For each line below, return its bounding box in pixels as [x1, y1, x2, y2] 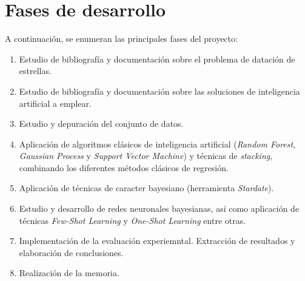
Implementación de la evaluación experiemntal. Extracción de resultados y [19, 234, 295, 247]
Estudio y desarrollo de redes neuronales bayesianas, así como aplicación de [19, 202, 300, 215]
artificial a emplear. [19, 96, 92, 109]
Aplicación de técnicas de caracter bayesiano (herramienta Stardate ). [19, 181, 274, 194]
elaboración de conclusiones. [19, 246, 124, 259]
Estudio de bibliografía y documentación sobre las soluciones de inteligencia [19, 84, 300, 97]
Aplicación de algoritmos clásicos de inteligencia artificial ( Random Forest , [19, 137, 296, 150]
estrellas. [19, 64, 52, 77]
